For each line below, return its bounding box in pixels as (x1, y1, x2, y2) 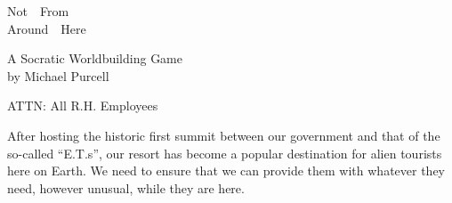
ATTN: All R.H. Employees (7, 96, 158, 115)
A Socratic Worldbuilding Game (7, 49, 182, 68)
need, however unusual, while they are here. (7, 178, 245, 197)
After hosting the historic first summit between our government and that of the (7, 126, 440, 144)
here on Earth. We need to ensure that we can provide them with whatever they (7, 161, 446, 180)
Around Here (7, 19, 86, 37)
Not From (7, 2, 69, 20)
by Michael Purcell (7, 66, 109, 85)
